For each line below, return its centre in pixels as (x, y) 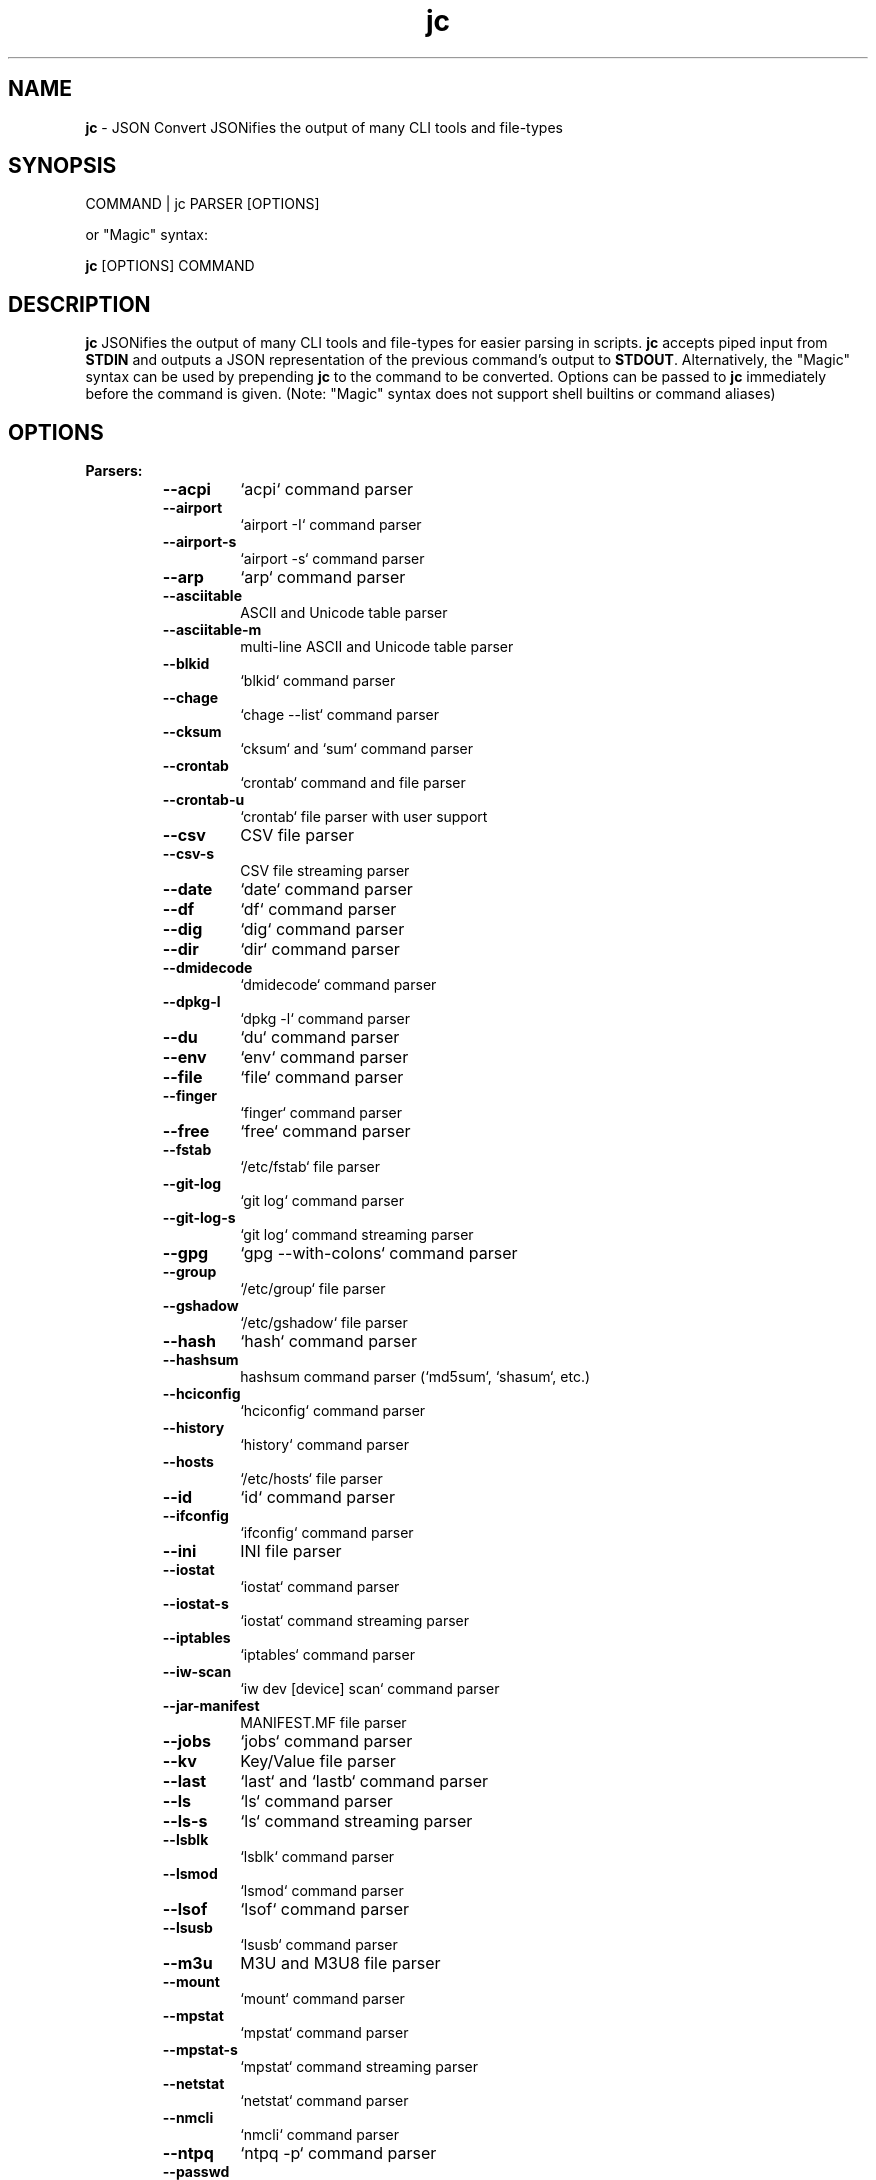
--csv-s (188, 854)
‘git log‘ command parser (322, 1201)
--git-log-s (199, 1218)
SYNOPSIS (62, 166)
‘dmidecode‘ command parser (338, 985)
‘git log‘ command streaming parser (357, 1235)
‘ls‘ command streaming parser (356, 1821)
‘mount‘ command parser (322, 1999)
